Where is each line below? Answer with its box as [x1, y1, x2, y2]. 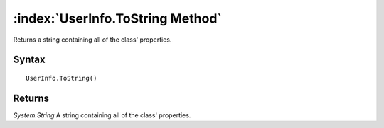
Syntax [13, 54, 46, 66]
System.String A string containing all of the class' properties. [13, 110, 191, 120]
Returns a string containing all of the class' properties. [13, 35, 172, 44]
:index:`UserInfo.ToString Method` [13, 11, 222, 26]
